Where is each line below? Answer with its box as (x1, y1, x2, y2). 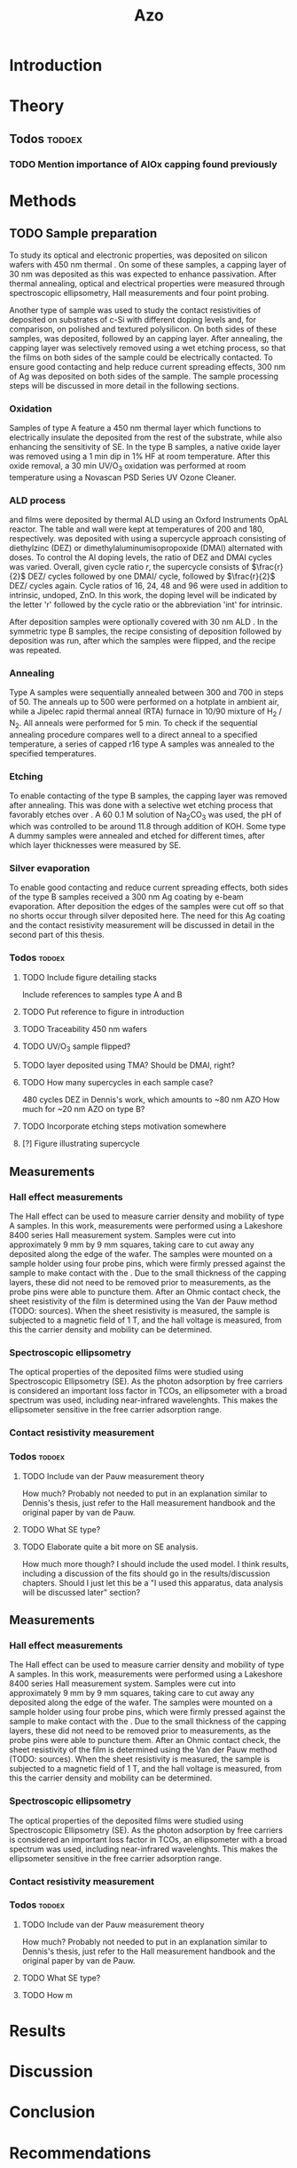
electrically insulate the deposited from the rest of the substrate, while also (9, 432, 283, 443)
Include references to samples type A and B (21, 988, 183, 1000)
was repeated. (9, 645, 62, 656)
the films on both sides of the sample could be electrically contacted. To (9, 352, 273, 363)
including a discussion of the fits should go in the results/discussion (21, 1568, 270, 1579)
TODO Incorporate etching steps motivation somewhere (21, 1121, 227, 1132)
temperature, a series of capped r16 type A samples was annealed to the (9, 739, 275, 749)
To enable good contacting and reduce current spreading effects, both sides (9, 882, 289, 893)
